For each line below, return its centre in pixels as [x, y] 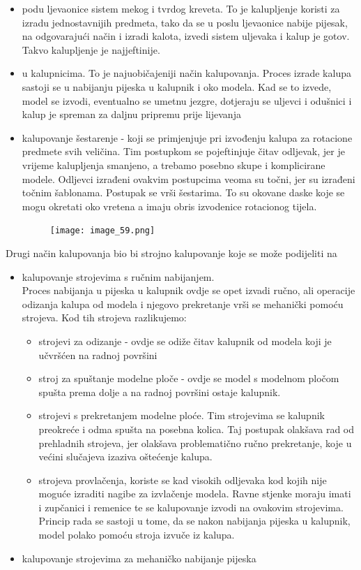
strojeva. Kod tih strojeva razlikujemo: [104, 317]
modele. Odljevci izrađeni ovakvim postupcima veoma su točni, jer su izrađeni [189, 178]
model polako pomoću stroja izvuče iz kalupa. [137, 535]
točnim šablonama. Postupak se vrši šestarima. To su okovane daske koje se [183, 192]
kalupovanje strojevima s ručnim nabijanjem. [118, 276]
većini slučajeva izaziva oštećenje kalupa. [125, 456]
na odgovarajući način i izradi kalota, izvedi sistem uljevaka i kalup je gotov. [186, 36]
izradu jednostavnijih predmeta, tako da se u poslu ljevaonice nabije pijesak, [185, 22]
